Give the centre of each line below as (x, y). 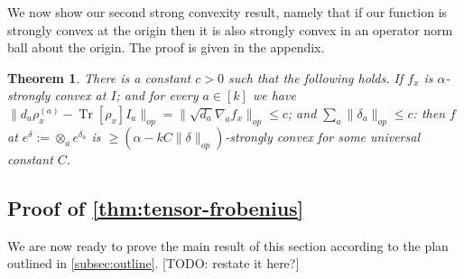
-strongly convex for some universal (322, 136)
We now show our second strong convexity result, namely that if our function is (227, 12)
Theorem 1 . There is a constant (99, 77)
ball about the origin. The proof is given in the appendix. (166, 47)
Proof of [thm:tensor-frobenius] (156, 207)
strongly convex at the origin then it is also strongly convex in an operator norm (230, 29)
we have (274, 95)
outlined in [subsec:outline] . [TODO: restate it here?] (153, 263)
